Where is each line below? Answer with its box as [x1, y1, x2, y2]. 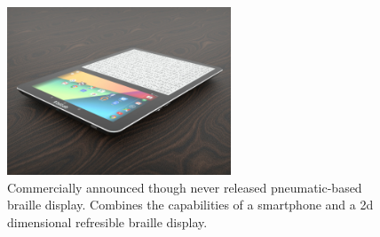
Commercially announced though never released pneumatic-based [7, 178, 362, 196]
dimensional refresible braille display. [7, 212, 208, 231]
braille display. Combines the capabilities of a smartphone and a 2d [7, 195, 374, 214]
